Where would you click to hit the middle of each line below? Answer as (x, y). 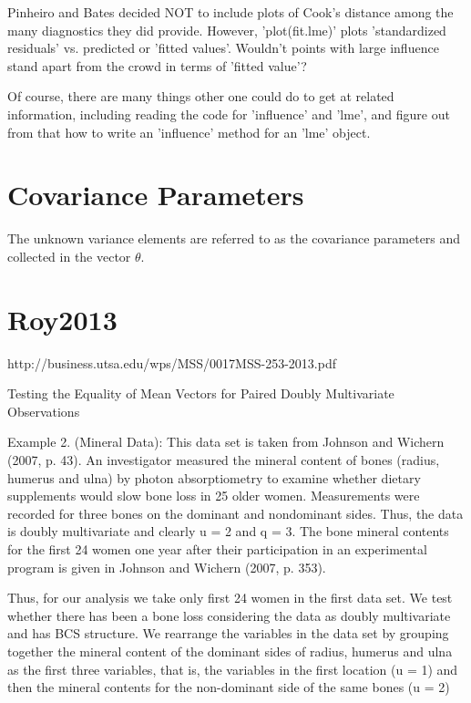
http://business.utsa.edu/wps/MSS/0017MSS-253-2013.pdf (172, 362)
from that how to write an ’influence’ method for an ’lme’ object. (189, 132)
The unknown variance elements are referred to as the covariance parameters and (234, 238)
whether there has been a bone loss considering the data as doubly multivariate (229, 615)
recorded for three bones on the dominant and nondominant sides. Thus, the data (235, 513)
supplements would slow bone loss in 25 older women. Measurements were (214, 496)
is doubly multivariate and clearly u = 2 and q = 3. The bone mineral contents (228, 531)
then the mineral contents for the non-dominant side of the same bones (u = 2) (229, 687)
